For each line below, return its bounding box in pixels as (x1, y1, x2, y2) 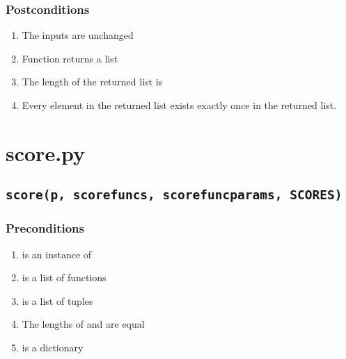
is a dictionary (22, 340, 84, 354)
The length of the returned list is (22, 74, 163, 89)
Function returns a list (22, 51, 118, 65)
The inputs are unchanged (22, 28, 134, 42)
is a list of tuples (22, 293, 93, 308)
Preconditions (6, 219, 84, 237)
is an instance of (22, 247, 92, 261)
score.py (6, 138, 86, 167)
